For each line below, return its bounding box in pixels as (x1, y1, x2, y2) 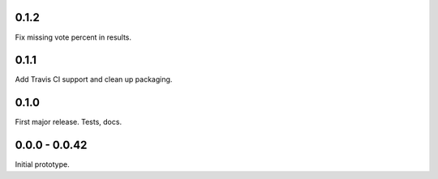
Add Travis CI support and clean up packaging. (15, 75, 173, 84)
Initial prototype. (15, 160, 70, 169)
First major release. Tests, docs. (15, 117, 122, 127)
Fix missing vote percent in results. (15, 32, 132, 42)
